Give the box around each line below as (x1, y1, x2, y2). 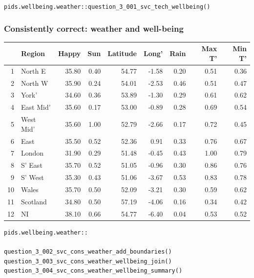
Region (21, 48, 45, 59)
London (21, 148, 44, 158)
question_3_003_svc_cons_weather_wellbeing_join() (4, 258, 172, 265)
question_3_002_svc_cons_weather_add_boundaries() (4, 248, 172, 255)
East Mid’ (21, 102, 51, 112)
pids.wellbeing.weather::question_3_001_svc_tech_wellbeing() (4, 3, 211, 10)
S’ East (21, 160, 42, 170)
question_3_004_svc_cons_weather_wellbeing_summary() (4, 267, 183, 275)
